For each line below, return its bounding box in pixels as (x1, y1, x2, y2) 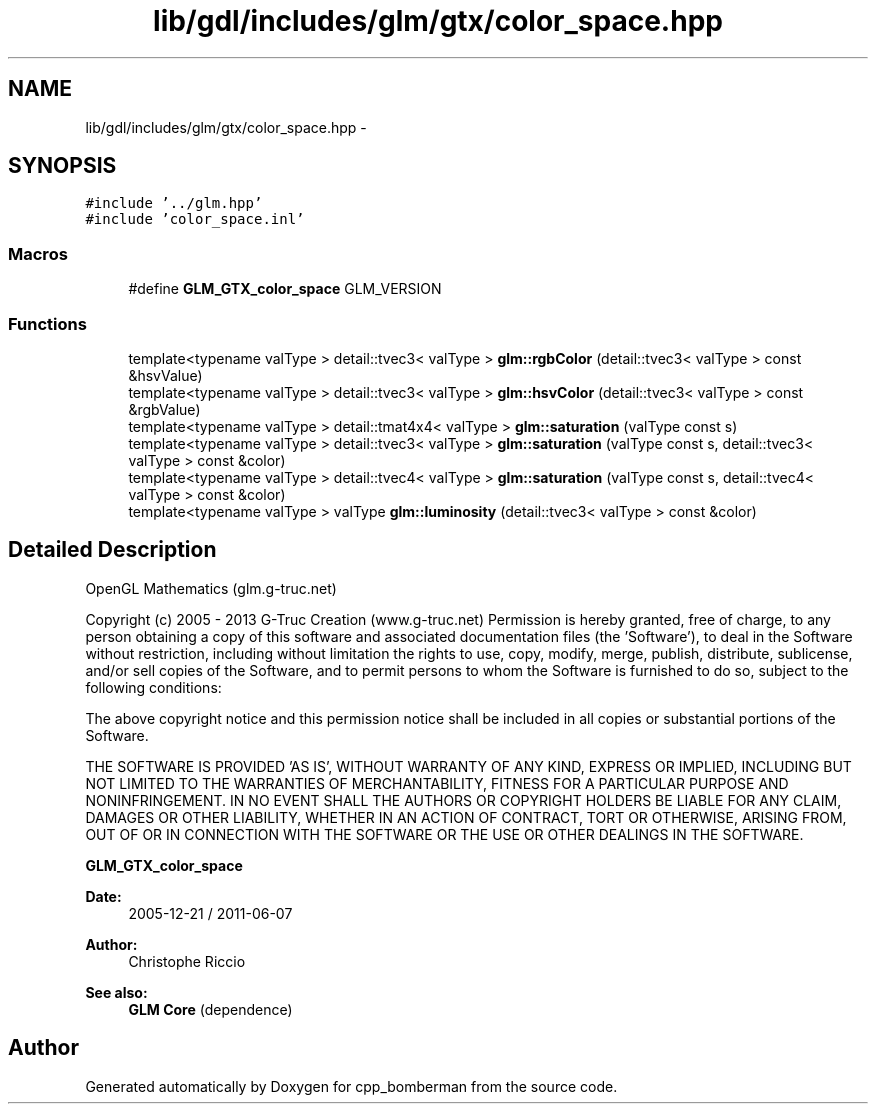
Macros (8, 243, 68, 264)
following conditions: (85, 678, 222, 696)
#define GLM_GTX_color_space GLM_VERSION (128, 280, 442, 298)
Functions (8, 313, 87, 334)
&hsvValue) (128, 366, 203, 384)
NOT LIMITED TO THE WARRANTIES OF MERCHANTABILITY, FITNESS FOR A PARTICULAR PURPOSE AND (85, 774, 789, 792)
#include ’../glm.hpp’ (85, 195, 263, 212)
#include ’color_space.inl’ (85, 211, 305, 228)
